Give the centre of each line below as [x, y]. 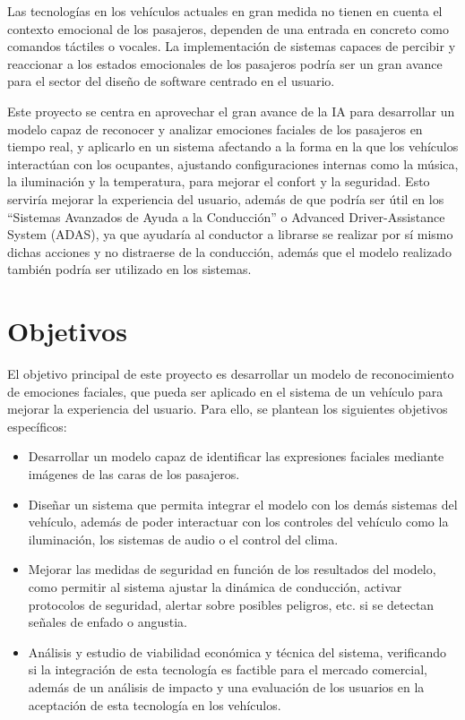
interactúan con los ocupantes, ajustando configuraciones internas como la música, [233, 163]
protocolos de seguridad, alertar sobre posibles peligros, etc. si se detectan [231, 604]
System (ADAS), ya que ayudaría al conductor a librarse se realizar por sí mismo [230, 234]
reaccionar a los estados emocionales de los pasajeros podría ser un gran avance [225, 63]
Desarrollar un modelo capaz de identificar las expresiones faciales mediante [236, 456]
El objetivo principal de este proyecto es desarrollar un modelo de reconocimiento [231, 374]
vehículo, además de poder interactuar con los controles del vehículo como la [238, 522]
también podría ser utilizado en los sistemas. [129, 269]
